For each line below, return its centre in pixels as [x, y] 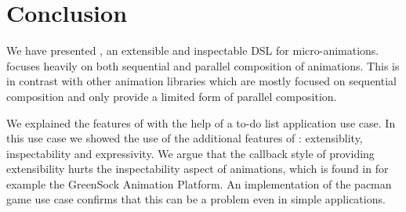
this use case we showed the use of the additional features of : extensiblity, [185, 138]
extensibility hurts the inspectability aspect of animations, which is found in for [198, 169]
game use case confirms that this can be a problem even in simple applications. [196, 199]
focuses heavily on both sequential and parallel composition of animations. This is [203, 65]
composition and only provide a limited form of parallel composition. [172, 96]
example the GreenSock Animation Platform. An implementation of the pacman [199, 183]
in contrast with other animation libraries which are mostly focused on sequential [201, 81]
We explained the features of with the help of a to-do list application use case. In [201, 122]
